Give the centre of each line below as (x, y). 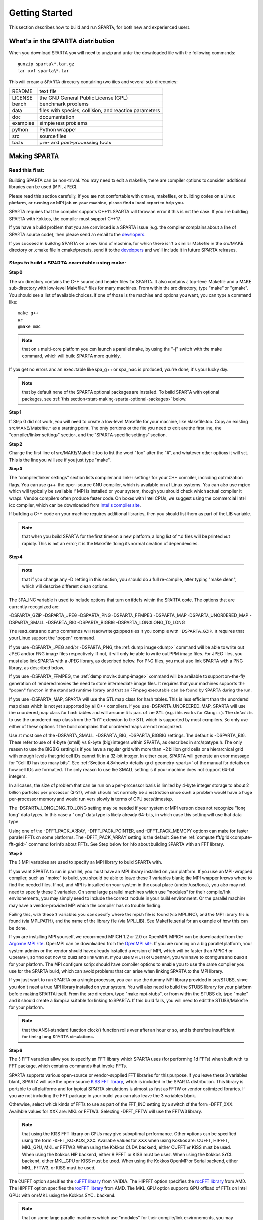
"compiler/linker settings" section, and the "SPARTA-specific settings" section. (88, 435)
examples (23, 123)
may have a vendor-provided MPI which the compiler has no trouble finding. (85, 905)
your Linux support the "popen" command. (52, 638)
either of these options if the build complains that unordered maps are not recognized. (95, 727)
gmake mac (29, 327)
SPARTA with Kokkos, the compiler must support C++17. (65, 218)
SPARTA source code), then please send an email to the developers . (77, 234)
